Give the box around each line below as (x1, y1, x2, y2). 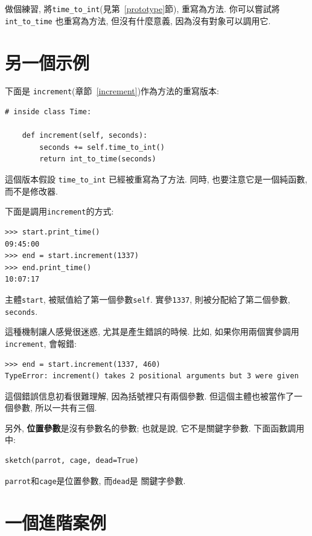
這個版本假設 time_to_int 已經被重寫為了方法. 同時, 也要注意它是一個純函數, (5, 173, 308, 186)
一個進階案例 (5, 509, 107, 534)
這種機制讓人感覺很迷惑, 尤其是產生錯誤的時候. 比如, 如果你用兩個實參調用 (5, 325, 299, 338)
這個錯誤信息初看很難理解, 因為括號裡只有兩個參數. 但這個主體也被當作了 (5, 389, 294, 402)
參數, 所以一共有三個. (13, 401, 97, 414)
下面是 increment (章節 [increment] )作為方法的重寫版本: (5, 85, 220, 97)
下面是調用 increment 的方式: (5, 205, 114, 218)
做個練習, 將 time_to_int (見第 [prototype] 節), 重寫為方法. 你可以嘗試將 (5, 2, 280, 15)
